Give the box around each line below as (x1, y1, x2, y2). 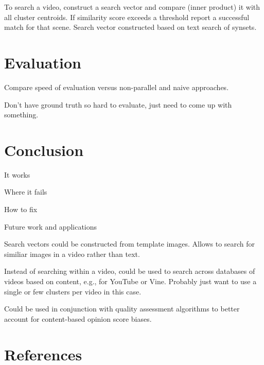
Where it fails (4, 186, 47, 197)
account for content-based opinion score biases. (4, 313, 152, 324)
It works (4, 169, 30, 180)
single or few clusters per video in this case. (4, 286, 142, 297)
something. (4, 109, 39, 120)
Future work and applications (4, 221, 97, 232)
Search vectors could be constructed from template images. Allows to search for (4, 238, 255, 249)
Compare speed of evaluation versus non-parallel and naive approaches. (4, 81, 229, 92)
